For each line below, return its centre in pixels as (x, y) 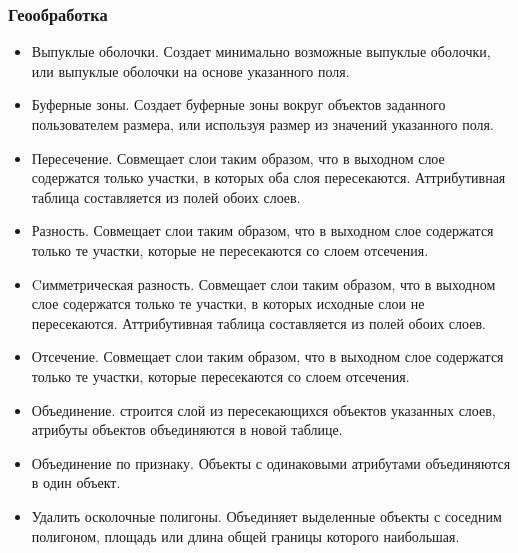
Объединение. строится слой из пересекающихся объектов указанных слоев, (263, 409)
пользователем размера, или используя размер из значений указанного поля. (262, 124)
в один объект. (76, 482)
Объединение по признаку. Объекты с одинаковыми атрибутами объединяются (271, 462)
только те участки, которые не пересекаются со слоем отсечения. (230, 249)
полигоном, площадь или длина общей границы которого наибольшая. (245, 535)
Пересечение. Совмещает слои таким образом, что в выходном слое (238, 157)
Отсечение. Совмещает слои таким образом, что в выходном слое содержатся (267, 356)
